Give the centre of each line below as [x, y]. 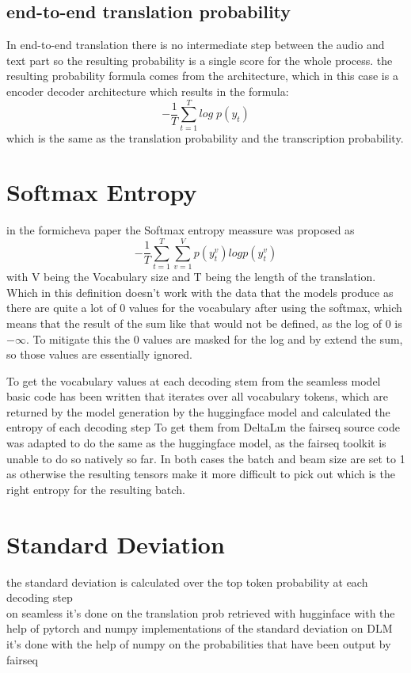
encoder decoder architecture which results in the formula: [148, 91]
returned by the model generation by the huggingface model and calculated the [198, 411]
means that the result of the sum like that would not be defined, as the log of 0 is [204, 323]
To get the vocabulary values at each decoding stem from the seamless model [194, 380]
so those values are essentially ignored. [99, 354]
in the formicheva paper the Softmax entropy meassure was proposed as [181, 230]
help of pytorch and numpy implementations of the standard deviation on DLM [200, 628]
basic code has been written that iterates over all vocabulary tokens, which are [197, 396]
